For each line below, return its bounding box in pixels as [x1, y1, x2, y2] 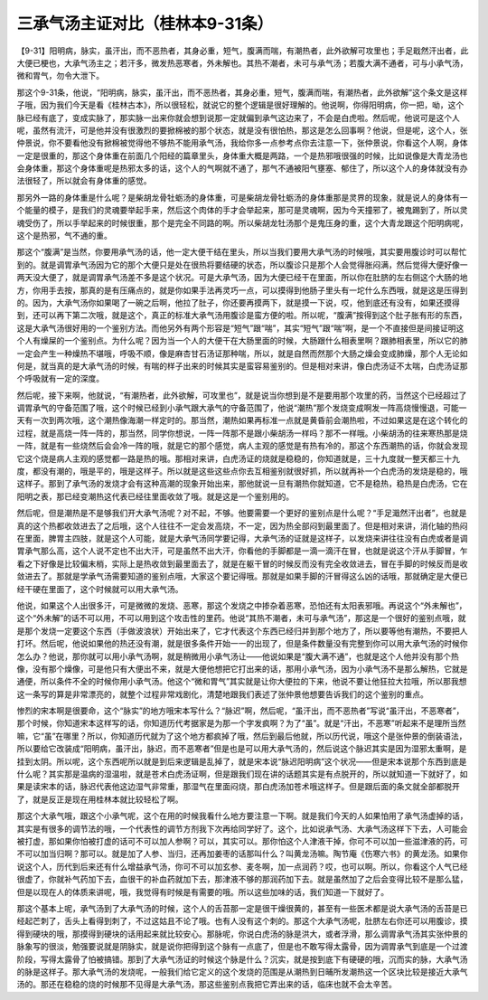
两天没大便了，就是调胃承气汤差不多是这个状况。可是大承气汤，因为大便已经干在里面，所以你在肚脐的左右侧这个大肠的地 [16, 272, 468, 283]
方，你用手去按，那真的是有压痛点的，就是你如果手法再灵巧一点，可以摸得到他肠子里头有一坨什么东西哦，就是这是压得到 [16, 285, 468, 296]
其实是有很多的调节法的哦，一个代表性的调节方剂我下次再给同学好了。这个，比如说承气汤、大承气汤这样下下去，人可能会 [16, 823, 468, 834]
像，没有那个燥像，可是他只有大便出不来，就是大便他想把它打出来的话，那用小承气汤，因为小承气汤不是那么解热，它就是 [16, 663, 468, 674]
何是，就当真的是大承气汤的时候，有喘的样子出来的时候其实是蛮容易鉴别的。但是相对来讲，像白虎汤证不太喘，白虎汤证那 [16, 360, 468, 371]
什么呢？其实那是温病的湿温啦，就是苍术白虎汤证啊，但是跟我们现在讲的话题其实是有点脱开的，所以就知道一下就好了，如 [16, 769, 468, 779]
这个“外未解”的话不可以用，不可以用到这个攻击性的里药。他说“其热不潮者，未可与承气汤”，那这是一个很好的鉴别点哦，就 [16, 613, 466, 624]
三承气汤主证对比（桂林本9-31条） [16, 14, 274, 33]
